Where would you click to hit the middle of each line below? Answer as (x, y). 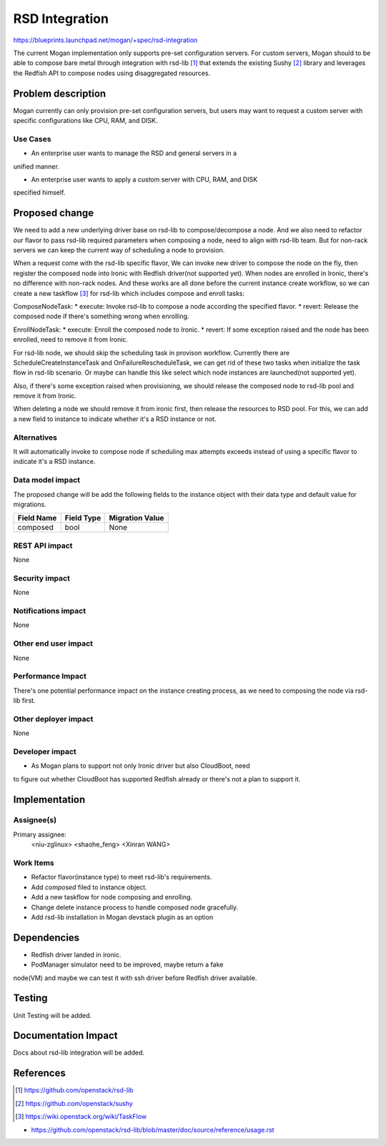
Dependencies (46, 938)
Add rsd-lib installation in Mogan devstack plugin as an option (122, 917)
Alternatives (35, 438)
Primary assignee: (40, 834)
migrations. (30, 504)
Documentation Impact (65, 1036)
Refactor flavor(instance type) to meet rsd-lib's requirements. (122, 877)
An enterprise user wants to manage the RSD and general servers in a (134, 153)
